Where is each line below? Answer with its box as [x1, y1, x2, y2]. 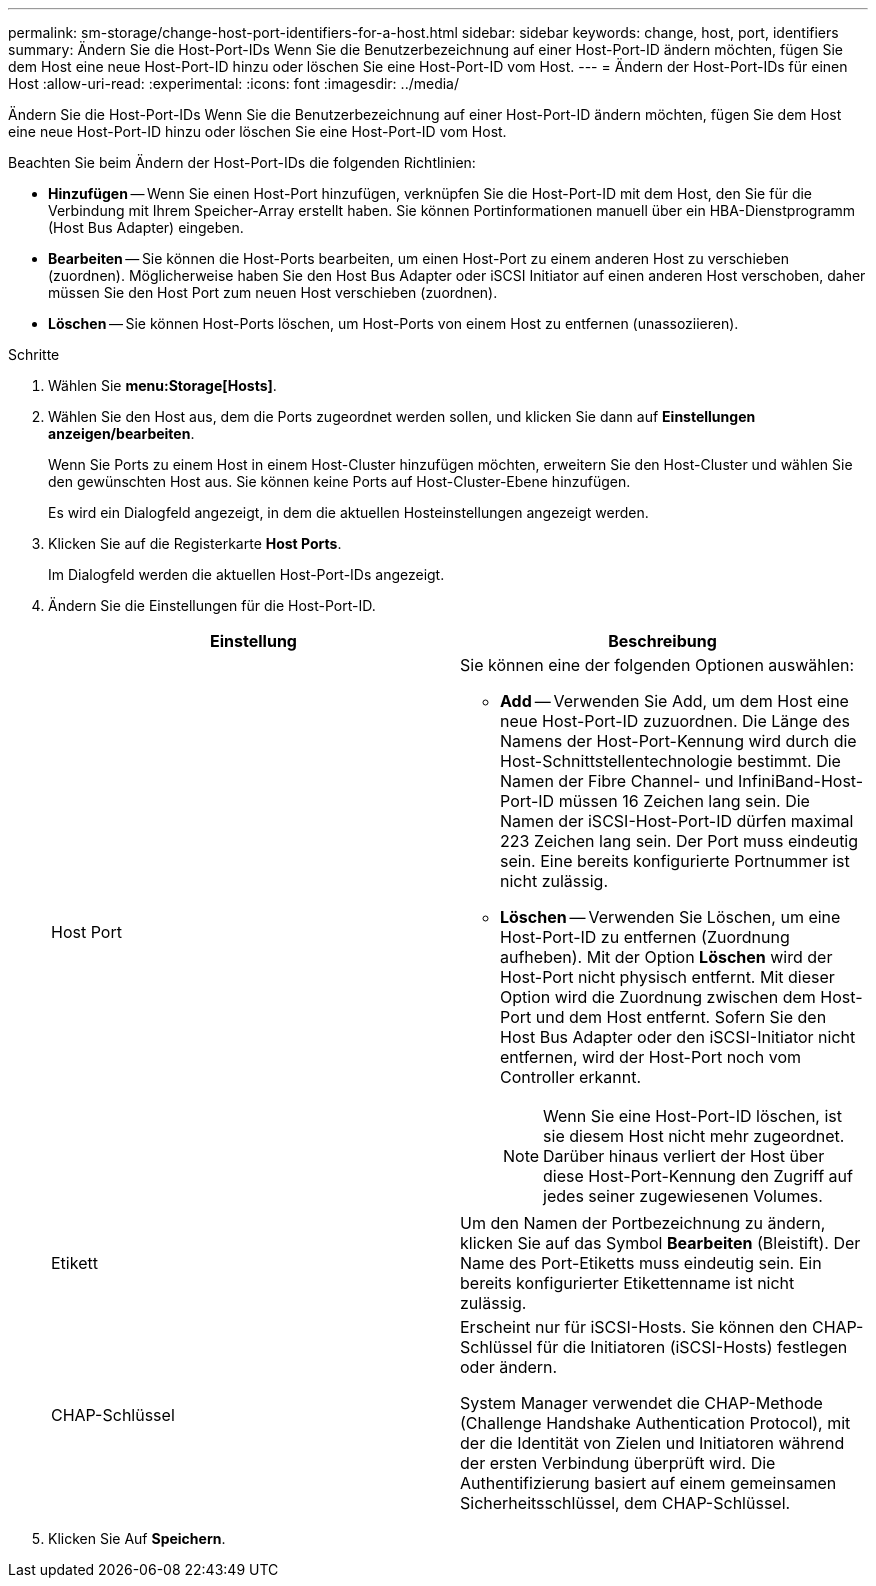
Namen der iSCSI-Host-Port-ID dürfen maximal [500, 811, 854, 831]
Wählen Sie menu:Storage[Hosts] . [48, 377, 277, 394]
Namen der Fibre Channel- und [500, 771, 734, 791]
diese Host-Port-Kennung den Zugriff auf [543, 1166, 853, 1186]
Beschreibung [608, 631, 717, 651]
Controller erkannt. [500, 1067, 642, 1087]
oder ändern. [460, 1357, 558, 1377]
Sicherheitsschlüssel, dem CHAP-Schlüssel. [460, 1493, 791, 1513]
